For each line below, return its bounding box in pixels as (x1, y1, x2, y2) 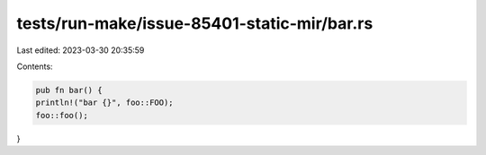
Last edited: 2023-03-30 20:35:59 (16, 45, 145, 56)
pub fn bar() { (35, 85, 103, 95)
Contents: (16, 61, 53, 72)
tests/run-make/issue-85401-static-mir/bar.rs (16, 13, 373, 33)
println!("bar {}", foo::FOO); (35, 98, 175, 108)
